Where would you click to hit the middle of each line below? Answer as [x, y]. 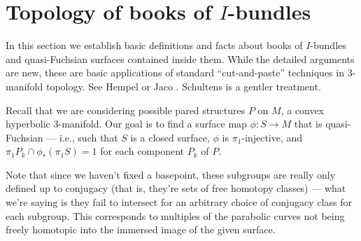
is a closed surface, [170, 137]
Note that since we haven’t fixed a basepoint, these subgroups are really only [171, 174]
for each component [142, 151]
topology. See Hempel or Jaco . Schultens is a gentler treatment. [183, 86]
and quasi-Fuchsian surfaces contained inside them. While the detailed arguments [180, 58]
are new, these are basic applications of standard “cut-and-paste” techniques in [175, 73]
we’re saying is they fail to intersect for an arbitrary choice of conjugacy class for [179, 202]
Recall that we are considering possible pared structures [126, 110]
